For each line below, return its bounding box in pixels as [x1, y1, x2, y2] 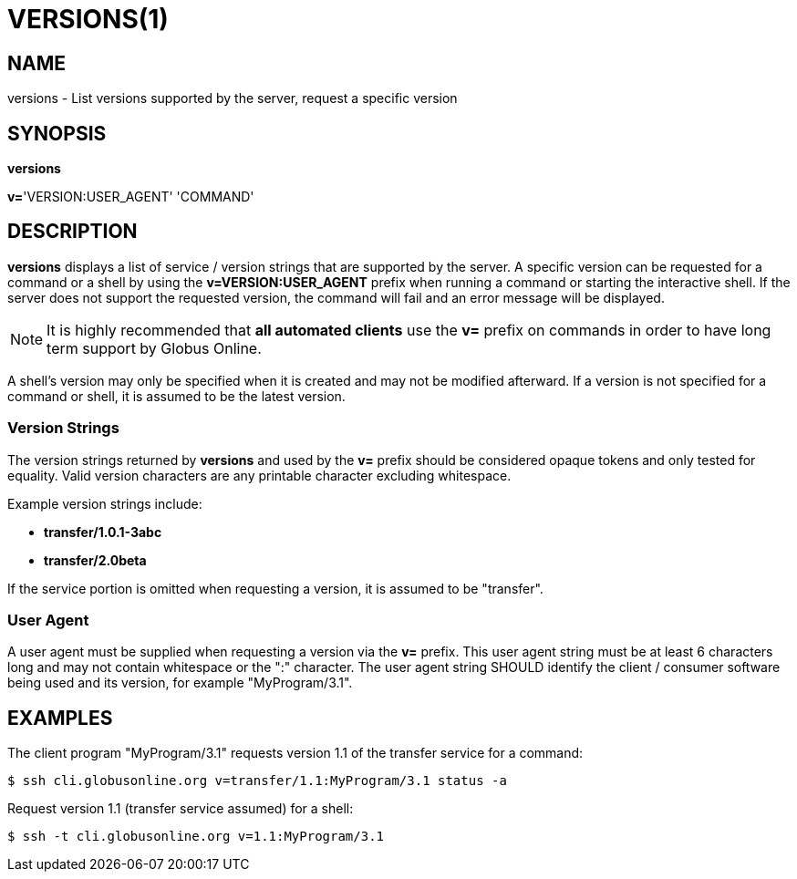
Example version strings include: [7, 495, 202, 512]
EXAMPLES [7, 706, 113, 729]
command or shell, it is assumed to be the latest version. [7, 388, 346, 404]
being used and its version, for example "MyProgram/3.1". [7, 675, 353, 691]
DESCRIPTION [7, 220, 138, 243]
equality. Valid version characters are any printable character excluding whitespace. [7, 467, 512, 483]
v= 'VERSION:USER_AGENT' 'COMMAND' [7, 189, 254, 205]
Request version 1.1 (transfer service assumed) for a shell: [7, 801, 354, 817]
